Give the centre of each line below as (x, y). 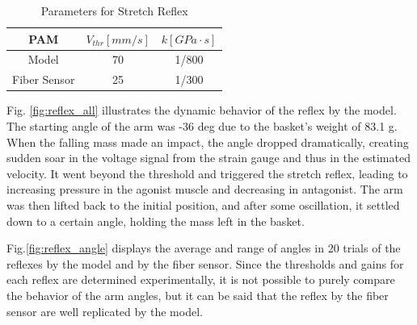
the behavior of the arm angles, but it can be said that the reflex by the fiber (198, 295)
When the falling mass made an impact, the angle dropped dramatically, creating (208, 142)
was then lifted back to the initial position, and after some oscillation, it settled (203, 204)
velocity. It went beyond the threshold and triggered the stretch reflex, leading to (207, 173)
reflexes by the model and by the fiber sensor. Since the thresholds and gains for (205, 263)
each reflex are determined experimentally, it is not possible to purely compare (201, 279)
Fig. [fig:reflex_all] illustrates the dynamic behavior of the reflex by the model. (202, 110)
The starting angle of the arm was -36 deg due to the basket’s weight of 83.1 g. (202, 125)
